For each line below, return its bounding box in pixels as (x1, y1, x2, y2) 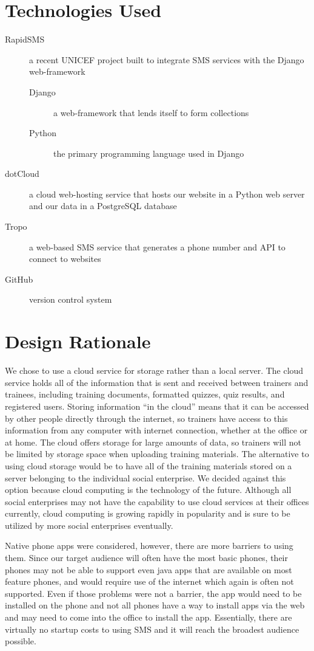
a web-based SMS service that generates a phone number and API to (29, 240, 286, 253)
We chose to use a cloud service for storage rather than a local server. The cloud (5, 364, 304, 377)
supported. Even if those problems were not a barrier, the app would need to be (5, 587, 302, 599)
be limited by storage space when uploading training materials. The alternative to (5, 447, 309, 460)
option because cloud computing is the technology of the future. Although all (5, 483, 292, 496)
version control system (29, 293, 112, 306)
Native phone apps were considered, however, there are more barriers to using (5, 539, 293, 552)
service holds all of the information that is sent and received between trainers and (5, 376, 309, 388)
